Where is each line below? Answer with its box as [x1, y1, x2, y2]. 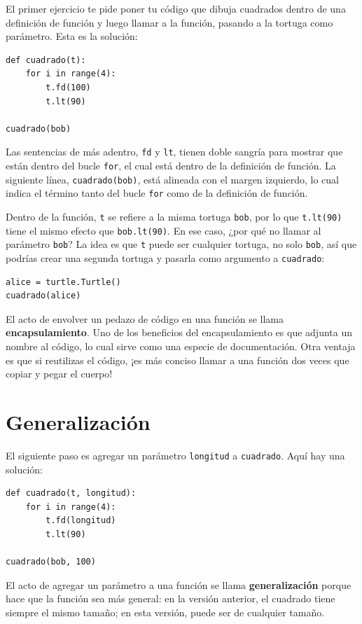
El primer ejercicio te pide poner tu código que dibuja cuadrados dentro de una [6, 1, 346, 15]
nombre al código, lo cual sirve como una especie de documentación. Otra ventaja [6, 338, 356, 353]
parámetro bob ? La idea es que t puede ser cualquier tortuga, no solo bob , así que [6, 237, 357, 251]
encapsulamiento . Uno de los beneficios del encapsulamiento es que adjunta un [6, 325, 352, 340]
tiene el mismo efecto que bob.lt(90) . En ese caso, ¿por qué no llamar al [6, 223, 321, 237]
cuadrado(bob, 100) [6, 557, 96, 567]
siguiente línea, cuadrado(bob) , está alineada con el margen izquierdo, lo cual [6, 172, 339, 186]
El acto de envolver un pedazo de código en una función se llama [6, 311, 284, 326]
